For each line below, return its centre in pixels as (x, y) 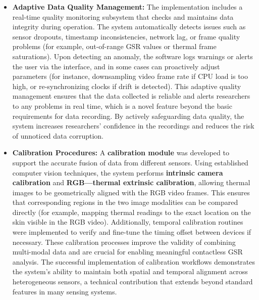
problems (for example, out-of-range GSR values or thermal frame (114, 46)
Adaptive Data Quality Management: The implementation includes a (127, 7)
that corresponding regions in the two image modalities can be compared (125, 202)
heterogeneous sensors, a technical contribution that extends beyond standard (133, 282)
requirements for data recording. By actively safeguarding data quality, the (128, 116)
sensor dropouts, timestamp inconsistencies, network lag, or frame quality (126, 36)
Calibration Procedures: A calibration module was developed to (121, 153)
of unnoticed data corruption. (58, 135)
